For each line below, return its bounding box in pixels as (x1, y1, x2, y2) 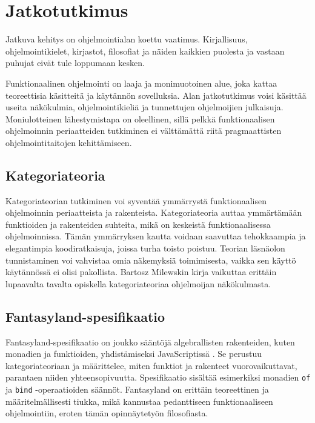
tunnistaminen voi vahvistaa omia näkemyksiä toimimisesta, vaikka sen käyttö (5, 253, 296, 266)
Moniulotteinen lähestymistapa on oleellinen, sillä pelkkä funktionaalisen (5, 112, 275, 125)
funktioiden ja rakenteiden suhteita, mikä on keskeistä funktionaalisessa (5, 218, 271, 230)
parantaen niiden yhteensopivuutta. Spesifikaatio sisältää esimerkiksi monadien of (5, 371, 311, 384)
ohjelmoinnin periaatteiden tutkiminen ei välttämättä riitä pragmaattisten (5, 124, 282, 137)
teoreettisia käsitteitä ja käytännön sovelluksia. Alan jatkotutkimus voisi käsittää (5, 88, 307, 101)
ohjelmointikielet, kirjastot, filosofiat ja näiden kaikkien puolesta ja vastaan (5, 44, 285, 57)
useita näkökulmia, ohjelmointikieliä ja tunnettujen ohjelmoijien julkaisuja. (5, 101, 283, 113)
